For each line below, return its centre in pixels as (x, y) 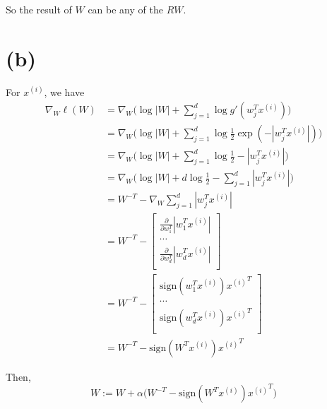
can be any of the (125, 9)
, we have (64, 91)
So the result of (39, 9)
